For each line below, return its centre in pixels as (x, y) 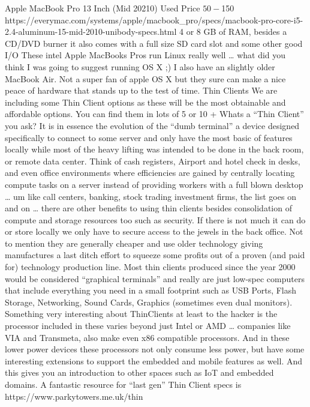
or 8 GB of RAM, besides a (237, 32)
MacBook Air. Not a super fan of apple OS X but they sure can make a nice (145, 78)
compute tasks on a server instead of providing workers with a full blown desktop (154, 184)
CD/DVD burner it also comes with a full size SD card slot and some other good (154, 43)
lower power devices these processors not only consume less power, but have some (155, 349)
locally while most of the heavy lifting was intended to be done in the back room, (154, 149)
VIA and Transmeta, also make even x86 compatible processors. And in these (147, 337)
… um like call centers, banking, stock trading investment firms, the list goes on (151, 196)
